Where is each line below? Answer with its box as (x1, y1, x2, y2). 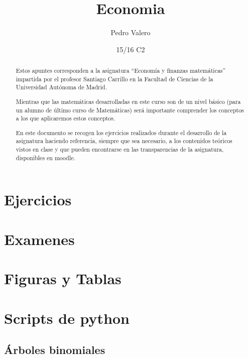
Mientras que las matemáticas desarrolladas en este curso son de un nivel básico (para (16, 97, 241, 105)
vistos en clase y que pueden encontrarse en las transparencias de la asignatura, (16, 145, 224, 154)
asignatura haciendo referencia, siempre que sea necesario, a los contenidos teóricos (16, 137, 232, 145)
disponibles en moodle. (16, 153, 75, 162)
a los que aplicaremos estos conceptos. (16, 114, 115, 123)
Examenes (4, 228, 75, 249)
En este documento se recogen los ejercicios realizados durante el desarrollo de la (16, 128, 227, 137)
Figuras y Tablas (4, 268, 121, 289)
